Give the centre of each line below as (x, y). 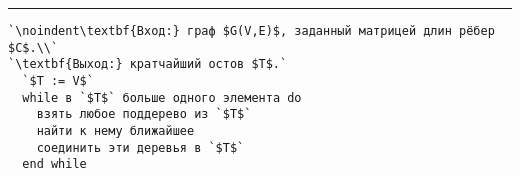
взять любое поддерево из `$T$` (144, 114)
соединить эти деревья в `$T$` (140, 147)
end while (54, 164)
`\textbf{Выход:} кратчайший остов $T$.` (148, 64)
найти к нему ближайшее (115, 130)
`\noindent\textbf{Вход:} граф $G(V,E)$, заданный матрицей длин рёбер (251, 31)
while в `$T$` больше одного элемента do (162, 97)
